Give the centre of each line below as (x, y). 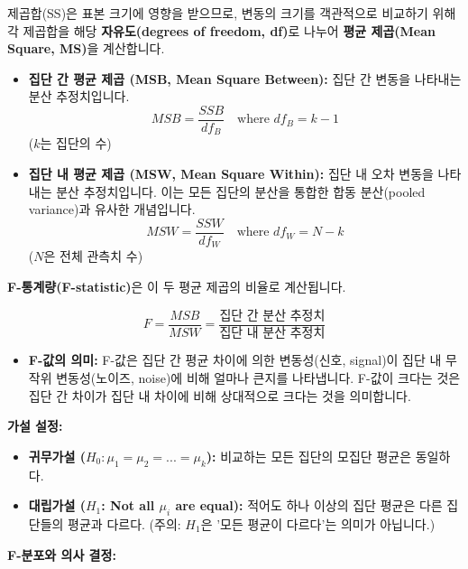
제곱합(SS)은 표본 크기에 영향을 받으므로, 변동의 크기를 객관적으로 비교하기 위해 (232, 13)
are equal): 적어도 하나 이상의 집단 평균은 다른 (309, 505)
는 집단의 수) (76, 143)
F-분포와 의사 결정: (62, 554)
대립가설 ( (57, 505)
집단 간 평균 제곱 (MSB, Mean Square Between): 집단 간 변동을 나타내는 (245, 78)
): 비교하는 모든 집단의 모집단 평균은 (309, 456)
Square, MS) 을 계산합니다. (86, 48)
